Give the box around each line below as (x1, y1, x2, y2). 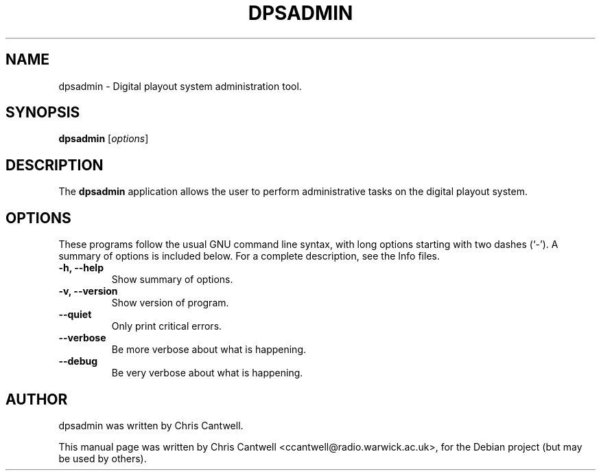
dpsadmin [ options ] (58, 133, 149, 145)
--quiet (58, 308, 92, 321)
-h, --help (58, 262, 104, 274)
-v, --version (58, 285, 118, 297)
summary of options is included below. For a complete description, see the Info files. (58, 250, 440, 262)
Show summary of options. (111, 273, 233, 286)
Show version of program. (111, 297, 229, 309)
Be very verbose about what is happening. (111, 367, 303, 379)
